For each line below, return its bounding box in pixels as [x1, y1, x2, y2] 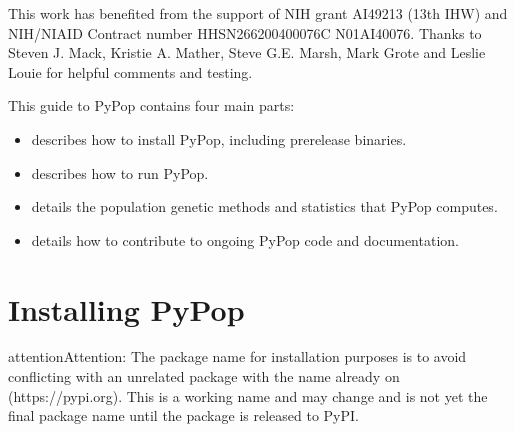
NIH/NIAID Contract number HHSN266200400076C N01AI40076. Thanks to [8, 22, 482, 43]
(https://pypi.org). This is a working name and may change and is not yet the [8, 385, 488, 406]
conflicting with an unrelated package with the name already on [8, 366, 400, 387]
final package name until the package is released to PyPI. [8, 405, 359, 426]
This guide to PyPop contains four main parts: [8, 95, 295, 116]
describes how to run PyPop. [31, 162, 209, 183]
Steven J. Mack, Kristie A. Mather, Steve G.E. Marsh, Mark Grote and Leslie [8, 42, 486, 63]
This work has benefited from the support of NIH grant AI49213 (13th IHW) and [8, 3, 508, 23]
